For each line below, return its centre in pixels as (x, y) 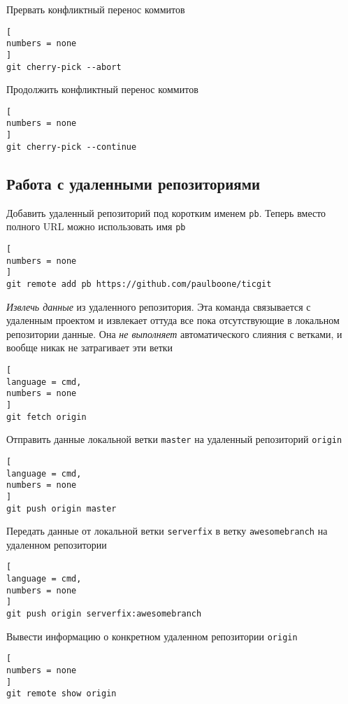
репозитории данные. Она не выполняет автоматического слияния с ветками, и (174, 333)
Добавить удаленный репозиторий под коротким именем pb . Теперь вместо (166, 212)
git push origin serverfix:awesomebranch (104, 614)
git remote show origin (61, 694)
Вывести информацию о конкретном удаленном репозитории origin (152, 636)
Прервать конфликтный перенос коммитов (96, 9)
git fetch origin (46, 417)
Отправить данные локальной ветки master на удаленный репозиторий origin (174, 439)
